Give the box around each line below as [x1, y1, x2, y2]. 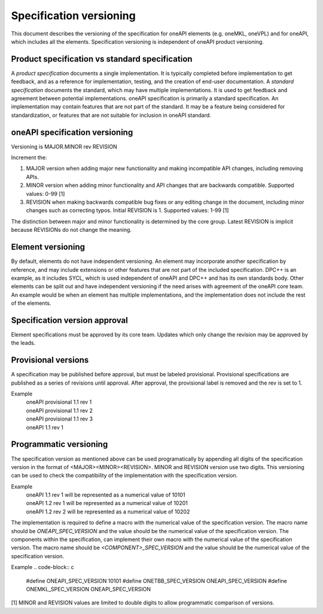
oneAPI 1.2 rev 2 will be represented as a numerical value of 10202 [26, 508, 190, 515]
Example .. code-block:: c [11, 564, 74, 571]
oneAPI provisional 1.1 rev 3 [26, 415, 93, 422]
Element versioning [11, 242, 86, 252]
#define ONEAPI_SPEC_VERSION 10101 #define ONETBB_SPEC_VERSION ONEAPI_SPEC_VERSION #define [26, 577, 287, 584]
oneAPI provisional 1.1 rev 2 [26, 407, 93, 414]
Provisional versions [11, 355, 89, 365]
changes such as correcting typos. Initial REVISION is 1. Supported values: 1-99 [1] [26, 207, 229, 214]
